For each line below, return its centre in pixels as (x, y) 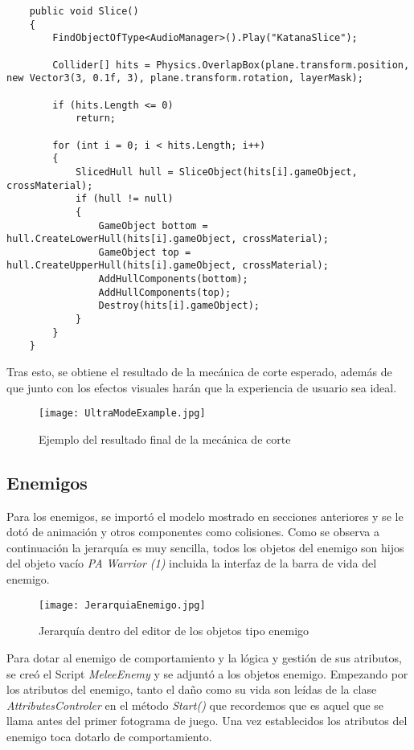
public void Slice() (84, 11)
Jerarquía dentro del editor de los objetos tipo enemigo (174, 631)
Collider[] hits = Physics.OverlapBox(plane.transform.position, (231, 65)
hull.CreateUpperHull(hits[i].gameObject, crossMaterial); (168, 266)
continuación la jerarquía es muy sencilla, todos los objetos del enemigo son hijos (205, 547)
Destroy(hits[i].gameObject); (179, 306)
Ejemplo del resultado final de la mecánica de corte (165, 439)
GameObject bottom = (153, 225)
